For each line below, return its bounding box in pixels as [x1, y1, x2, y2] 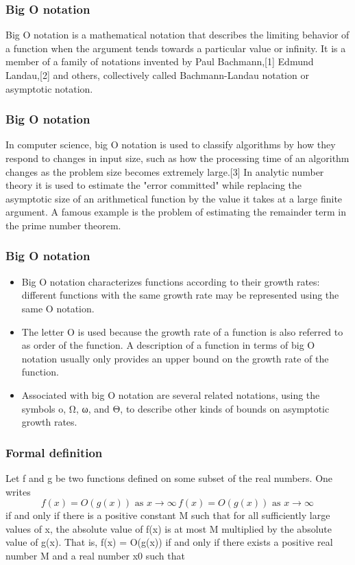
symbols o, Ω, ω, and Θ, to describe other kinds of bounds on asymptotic [21, 401, 330, 415]
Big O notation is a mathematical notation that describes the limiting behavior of [5, 27, 350, 42]
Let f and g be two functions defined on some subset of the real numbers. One [5, 470, 333, 485]
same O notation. [21, 301, 95, 315]
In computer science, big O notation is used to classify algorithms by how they [5, 137, 336, 152]
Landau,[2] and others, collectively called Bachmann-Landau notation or [5, 68, 309, 82]
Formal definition [5, 443, 103, 461]
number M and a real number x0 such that [5, 548, 185, 562]
